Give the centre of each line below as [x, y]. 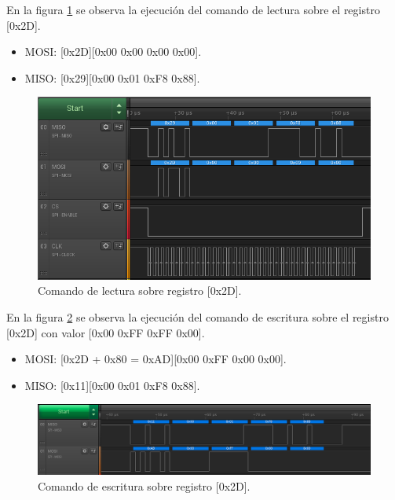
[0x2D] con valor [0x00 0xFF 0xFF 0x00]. [106, 332]
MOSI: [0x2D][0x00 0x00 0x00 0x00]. [113, 51]
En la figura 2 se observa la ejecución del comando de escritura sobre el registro [197, 316]
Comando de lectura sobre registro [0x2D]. [140, 290]
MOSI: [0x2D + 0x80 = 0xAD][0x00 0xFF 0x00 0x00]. [155, 359]
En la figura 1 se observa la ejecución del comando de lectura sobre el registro [193, 9]
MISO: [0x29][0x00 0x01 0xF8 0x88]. [112, 77]
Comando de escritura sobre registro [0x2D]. [144, 485]
